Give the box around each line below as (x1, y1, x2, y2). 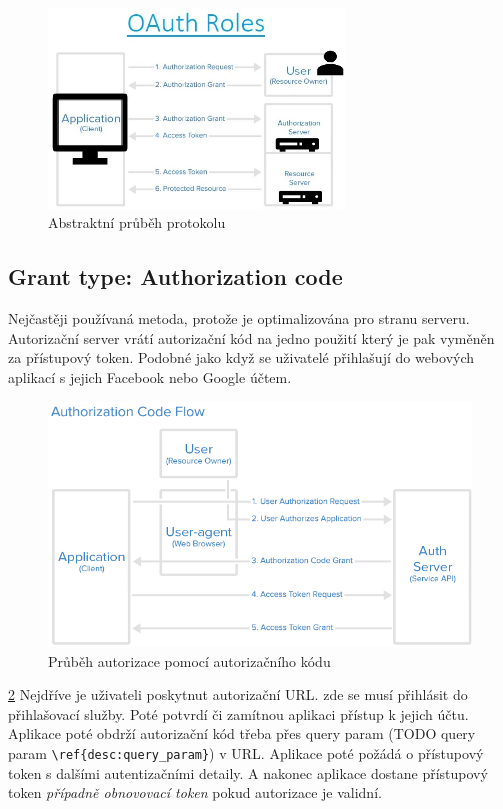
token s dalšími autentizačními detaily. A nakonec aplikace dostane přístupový (8, 762, 488, 783)
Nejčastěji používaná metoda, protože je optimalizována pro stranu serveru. (8, 308, 470, 329)
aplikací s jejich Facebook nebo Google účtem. (8, 366, 292, 387)
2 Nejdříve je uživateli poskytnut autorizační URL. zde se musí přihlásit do (8, 684, 468, 705)
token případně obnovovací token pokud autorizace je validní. (8, 782, 382, 803)
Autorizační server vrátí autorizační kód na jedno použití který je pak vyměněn (8, 327, 495, 348)
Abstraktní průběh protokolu (48, 212, 226, 233)
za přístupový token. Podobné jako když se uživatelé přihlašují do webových (8, 347, 475, 368)
